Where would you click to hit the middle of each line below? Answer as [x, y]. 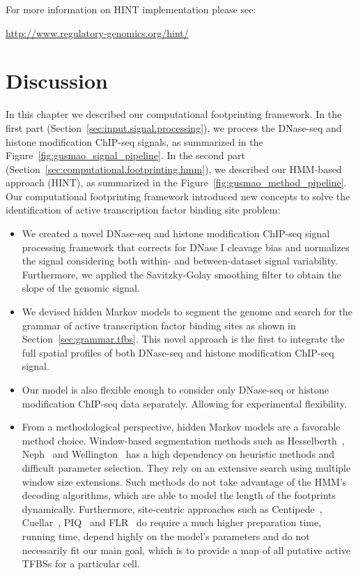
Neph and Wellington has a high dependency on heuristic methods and [178, 454]
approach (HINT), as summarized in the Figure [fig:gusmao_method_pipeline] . [176, 182]
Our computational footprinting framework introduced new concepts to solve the [178, 196]
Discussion [57, 81]
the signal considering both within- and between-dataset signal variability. [180, 261]
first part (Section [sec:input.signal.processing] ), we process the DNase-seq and [174, 127]
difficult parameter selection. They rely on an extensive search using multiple [186, 467]
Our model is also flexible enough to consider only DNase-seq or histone [175, 389]
